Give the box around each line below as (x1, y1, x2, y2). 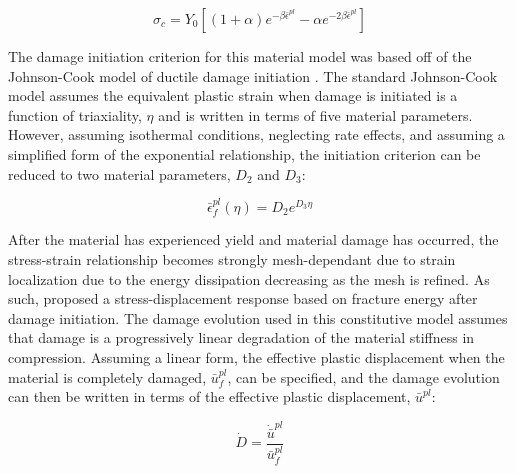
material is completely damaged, (8, 366, 207, 387)
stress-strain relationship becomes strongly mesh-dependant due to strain (8, 248, 456, 269)
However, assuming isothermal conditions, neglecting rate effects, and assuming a (8, 124, 505, 145)
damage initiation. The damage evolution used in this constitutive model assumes (8, 307, 508, 328)
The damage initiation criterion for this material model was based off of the (8, 46, 472, 66)
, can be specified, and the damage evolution (227, 366, 500, 387)
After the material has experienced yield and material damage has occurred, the (8, 229, 499, 250)
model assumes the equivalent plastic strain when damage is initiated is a (8, 85, 458, 106)
